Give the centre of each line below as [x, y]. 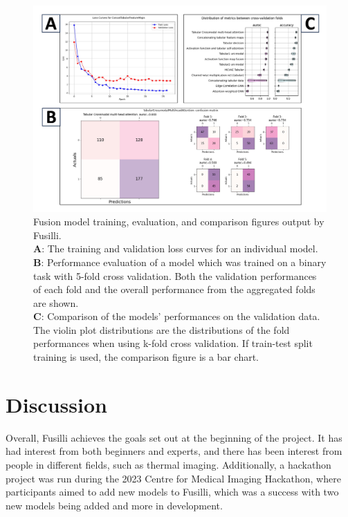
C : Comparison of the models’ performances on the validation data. [177, 316]
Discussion [56, 404]
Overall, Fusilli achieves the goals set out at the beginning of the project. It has [174, 437]
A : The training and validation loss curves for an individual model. [176, 248]
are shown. [56, 302]
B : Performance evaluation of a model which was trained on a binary [180, 262]
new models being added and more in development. [114, 505]
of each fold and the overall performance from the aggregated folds [174, 289]
